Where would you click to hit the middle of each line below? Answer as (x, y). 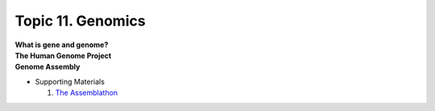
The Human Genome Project (63, 55)
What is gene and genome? (62, 45)
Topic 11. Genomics (80, 21)
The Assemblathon (87, 93)
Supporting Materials (70, 81)
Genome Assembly (48, 67)
